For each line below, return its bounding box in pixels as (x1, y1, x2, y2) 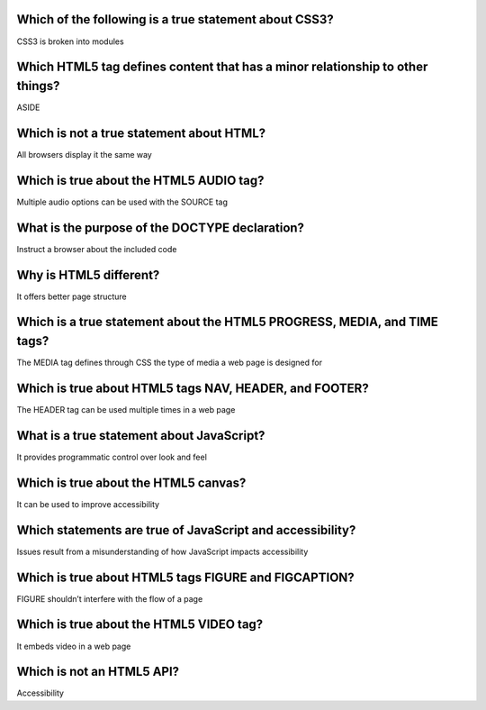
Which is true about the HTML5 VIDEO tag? (16, 617, 264, 633)
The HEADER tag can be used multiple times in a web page (16, 405, 236, 415)
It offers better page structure (16, 291, 128, 302)
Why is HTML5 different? (16, 267, 160, 283)
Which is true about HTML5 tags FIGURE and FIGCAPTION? (16, 569, 355, 585)
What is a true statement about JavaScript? (16, 428, 265, 443)
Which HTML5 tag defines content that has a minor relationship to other (16, 59, 428, 75)
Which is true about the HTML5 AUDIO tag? (16, 172, 265, 188)
